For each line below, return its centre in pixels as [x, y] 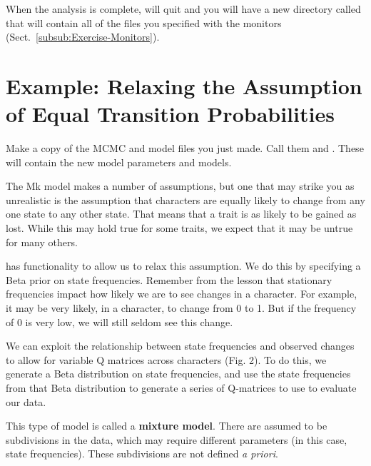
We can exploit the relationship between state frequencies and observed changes [180, 346]
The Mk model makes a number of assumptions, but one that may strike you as [180, 186]
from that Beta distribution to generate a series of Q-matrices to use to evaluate [181, 388]
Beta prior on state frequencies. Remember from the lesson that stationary [169, 279]
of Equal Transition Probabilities [170, 114]
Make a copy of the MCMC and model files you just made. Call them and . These [185, 148]
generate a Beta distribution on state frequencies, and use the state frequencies [178, 374]
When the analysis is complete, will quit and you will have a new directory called [183, 9]
